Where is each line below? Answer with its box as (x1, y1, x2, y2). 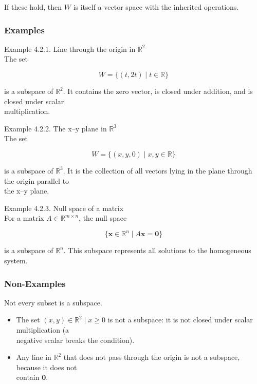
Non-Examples (4, 277, 66, 290)
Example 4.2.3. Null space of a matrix (4, 202, 124, 213)
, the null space (79, 213, 127, 223)
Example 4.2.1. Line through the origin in (4, 43, 136, 54)
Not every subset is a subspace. (4, 297, 102, 308)
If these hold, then (4, 2, 62, 12)
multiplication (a (16, 324, 69, 335)
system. (4, 255, 28, 266)
